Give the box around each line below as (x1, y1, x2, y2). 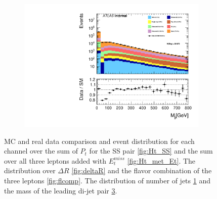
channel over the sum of (4, 145, 78, 156)
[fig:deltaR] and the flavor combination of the (71, 165, 212, 176)
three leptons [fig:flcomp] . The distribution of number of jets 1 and (4, 175, 210, 186)
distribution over (4, 165, 56, 176)
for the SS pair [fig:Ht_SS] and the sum (89, 145, 213, 156)
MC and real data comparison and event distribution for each (4, 135, 195, 146)
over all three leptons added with (4, 155, 106, 166)
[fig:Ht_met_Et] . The (127, 155, 196, 166)
